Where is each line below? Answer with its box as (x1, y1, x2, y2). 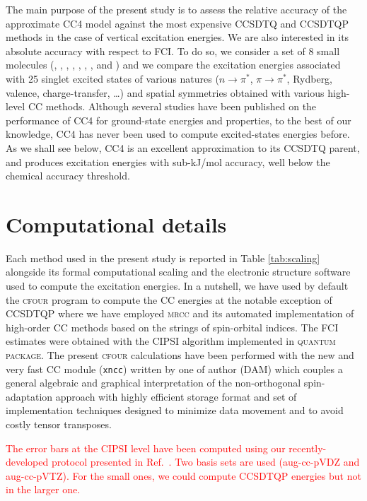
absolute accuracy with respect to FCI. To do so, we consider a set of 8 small (6, 43, 340, 58)
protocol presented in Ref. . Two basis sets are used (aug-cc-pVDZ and (51, 454, 360, 469)
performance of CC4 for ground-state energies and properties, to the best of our (6, 112, 351, 127)
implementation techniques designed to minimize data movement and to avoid (6, 403, 344, 418)
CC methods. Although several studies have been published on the (28, 99, 317, 114)
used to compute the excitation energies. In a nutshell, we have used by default (6, 278, 349, 293)
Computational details (6, 209, 227, 238)
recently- (289, 440, 327, 455)
